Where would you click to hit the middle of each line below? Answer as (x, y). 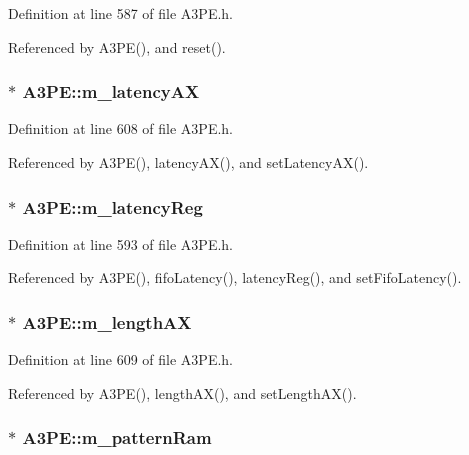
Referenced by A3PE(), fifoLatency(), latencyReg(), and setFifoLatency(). (235, 277)
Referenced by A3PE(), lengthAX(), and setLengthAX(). (182, 392)
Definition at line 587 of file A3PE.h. (121, 13)
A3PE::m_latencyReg (112, 206)
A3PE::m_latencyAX (111, 91)
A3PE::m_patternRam (117, 437)
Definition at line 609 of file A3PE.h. (121, 359)
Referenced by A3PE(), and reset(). (117, 46)
